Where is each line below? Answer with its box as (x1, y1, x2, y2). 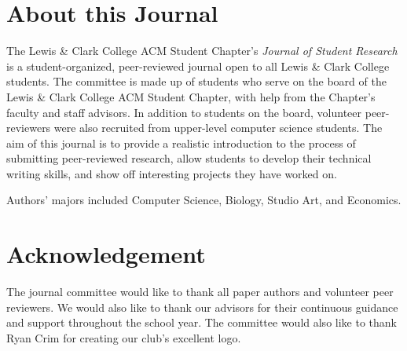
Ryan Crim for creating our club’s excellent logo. (6, 329, 241, 346)
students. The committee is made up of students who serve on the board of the (6, 73, 387, 90)
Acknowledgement (6, 238, 206, 270)
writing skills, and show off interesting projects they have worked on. (6, 165, 337, 181)
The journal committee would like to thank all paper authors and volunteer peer (6, 283, 394, 300)
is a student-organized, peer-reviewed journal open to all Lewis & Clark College (6, 57, 390, 74)
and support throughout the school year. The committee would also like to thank (6, 314, 397, 331)
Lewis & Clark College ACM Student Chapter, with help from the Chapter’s (6, 88, 376, 104)
